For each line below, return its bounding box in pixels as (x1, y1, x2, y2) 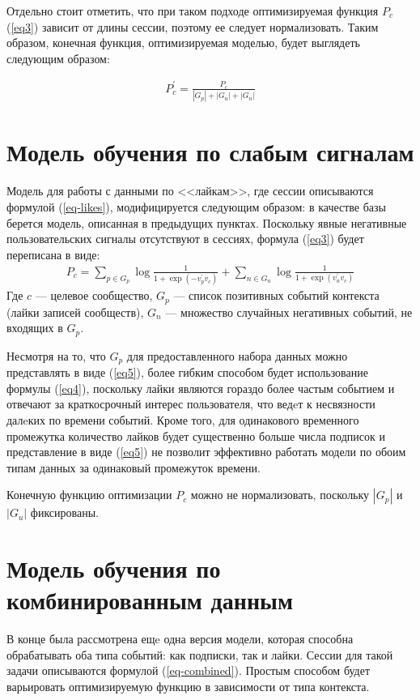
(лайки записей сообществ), (6, 303, 144, 320)
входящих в (6, 319, 63, 336)
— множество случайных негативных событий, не (165, 303, 413, 320)
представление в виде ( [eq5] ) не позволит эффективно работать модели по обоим (6, 443, 406, 460)
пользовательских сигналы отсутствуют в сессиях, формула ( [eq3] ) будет (6, 230, 364, 247)
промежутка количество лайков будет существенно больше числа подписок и (6, 427, 385, 444)
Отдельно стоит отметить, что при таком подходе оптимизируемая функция (6, 2, 379, 19)
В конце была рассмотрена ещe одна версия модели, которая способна (6, 630, 354, 647)
